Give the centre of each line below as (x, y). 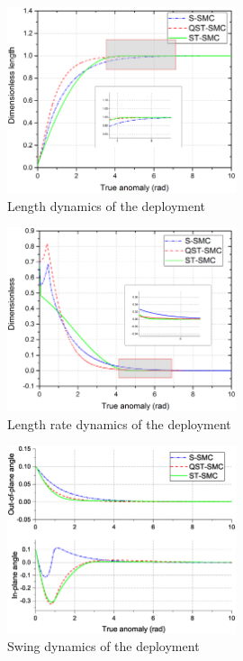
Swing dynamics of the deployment (103, 646)
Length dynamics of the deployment (106, 205)
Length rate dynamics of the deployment (119, 423)
